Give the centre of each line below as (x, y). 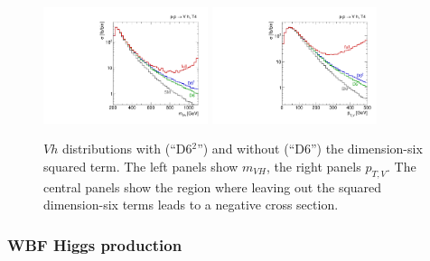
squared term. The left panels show (141, 167)
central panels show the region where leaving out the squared (213, 186)
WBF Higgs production (95, 244)
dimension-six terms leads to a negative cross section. (191, 205)
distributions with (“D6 (127, 149)
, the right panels (313, 167)
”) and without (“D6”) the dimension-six (310, 149)
